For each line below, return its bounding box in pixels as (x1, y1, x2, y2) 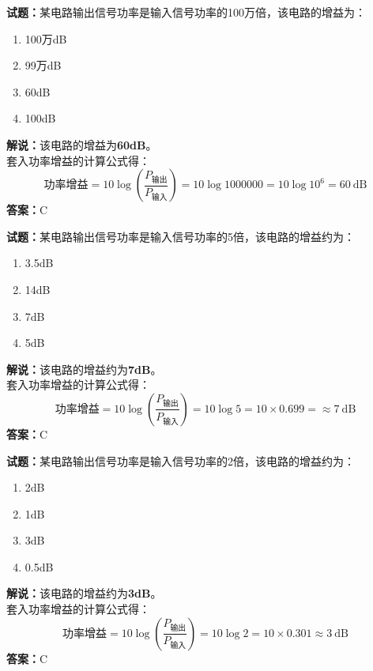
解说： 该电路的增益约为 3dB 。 (6, 585, 162, 601)
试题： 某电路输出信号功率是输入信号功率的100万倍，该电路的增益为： (6, 4, 366, 20)
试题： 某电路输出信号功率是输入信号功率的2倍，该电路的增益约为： (6, 452, 355, 469)
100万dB (24, 30, 67, 47)
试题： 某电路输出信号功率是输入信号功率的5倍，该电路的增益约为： (6, 228, 355, 244)
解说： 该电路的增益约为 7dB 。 (6, 360, 162, 377)
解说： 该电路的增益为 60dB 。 (6, 136, 157, 153)
